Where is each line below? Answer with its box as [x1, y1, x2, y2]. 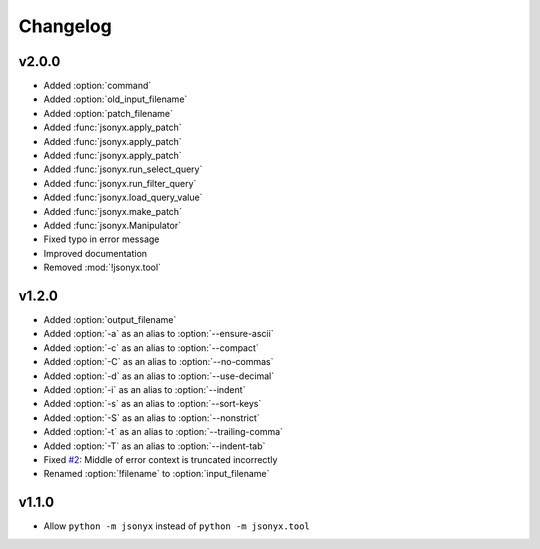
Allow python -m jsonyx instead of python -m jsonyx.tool [43, 520, 310, 532]
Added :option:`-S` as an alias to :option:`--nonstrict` [43, 411, 260, 424]
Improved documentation [43, 247, 148, 259]
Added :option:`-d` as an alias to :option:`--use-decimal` [43, 370, 275, 382]
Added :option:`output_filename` [43, 314, 177, 326]
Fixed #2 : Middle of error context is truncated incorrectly [43, 453, 278, 465]
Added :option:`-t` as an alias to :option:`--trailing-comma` [43, 426, 284, 438]
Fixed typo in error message [43, 233, 160, 245]
